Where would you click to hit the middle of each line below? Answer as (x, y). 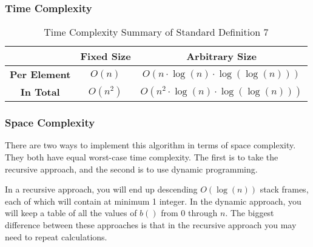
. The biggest (250, 213)
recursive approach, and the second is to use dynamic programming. (131, 169)
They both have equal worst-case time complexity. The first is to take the (142, 157)
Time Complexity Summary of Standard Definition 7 (156, 32)
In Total (40, 92)
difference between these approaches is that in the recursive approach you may (151, 225)
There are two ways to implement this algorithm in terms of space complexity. (150, 145)
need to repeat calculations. (56, 236)
